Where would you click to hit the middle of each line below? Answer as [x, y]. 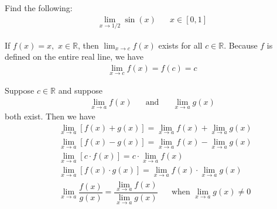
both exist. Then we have [50, 116]
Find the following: [39, 8]
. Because [241, 45]
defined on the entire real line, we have [74, 56]
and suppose [80, 90]
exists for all [180, 45]
